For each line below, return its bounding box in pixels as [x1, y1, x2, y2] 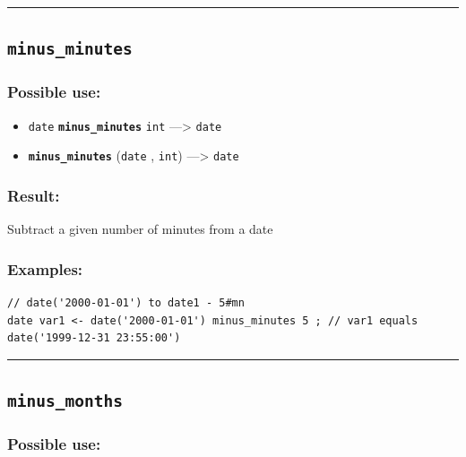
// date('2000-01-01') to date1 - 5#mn [7, 296, 245, 309]
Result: [7, 184, 60, 206]
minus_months [7, 392, 123, 411]
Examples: [7, 257, 83, 280]
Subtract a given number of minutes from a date [7, 220, 273, 238]
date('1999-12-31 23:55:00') [7, 332, 181, 345]
